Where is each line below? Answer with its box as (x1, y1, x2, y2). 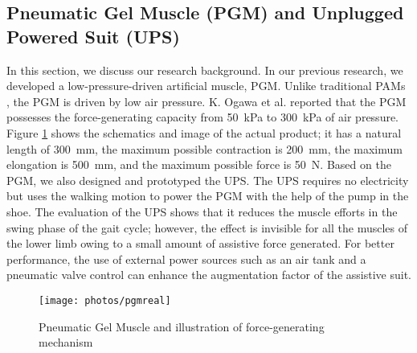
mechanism (39, 334, 93, 351)
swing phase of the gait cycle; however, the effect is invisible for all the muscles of (6, 219, 408, 236)
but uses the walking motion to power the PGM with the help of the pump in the (6, 187, 409, 204)
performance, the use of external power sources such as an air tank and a (6, 250, 366, 267)
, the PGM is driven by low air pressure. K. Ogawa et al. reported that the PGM (6, 92, 407, 109)
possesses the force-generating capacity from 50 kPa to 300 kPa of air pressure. (6, 109, 399, 125)
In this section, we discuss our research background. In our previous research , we (6, 61, 403, 78)
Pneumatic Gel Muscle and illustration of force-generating (39, 318, 325, 335)
